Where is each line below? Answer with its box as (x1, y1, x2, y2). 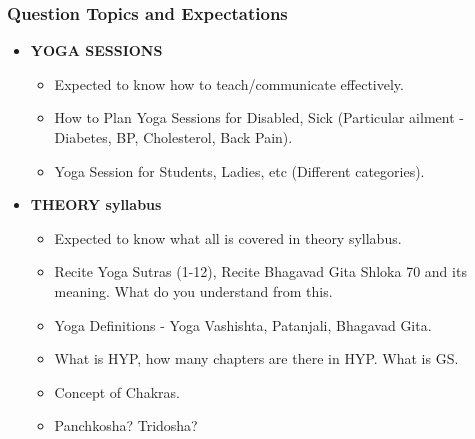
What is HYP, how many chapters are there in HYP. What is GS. (54, 348, 459, 369)
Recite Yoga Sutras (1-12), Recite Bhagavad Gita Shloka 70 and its (54, 261, 467, 282)
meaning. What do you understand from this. (54, 280, 333, 301)
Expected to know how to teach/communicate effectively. (54, 73, 404, 94)
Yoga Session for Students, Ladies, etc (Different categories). (54, 160, 425, 181)
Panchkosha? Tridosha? (54, 415, 198, 436)
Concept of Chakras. (54, 381, 180, 402)
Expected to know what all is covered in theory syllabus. (54, 227, 402, 248)
